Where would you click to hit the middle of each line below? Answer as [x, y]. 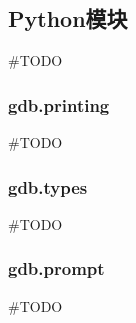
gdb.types [48, 186]
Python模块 [68, 18]
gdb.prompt [56, 268]
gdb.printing [59, 104]
